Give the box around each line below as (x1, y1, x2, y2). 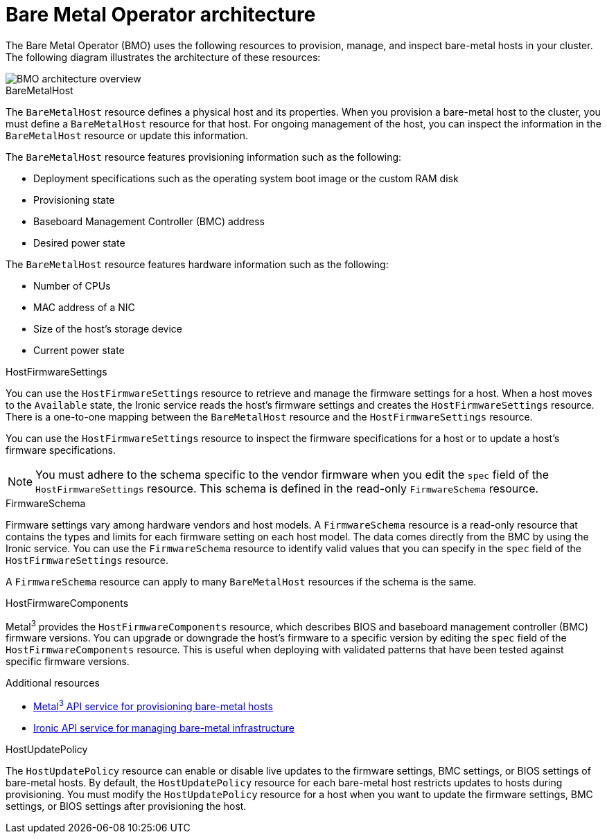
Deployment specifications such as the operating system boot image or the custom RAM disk (33, 172, 459, 184)
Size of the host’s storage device (33, 322, 182, 335)
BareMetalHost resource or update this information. (6, 129, 249, 141)
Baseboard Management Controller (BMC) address (33, 215, 265, 227)
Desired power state (33, 236, 125, 249)
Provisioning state (33, 193, 115, 206)
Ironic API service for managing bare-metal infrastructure (33, 722, 294, 734)
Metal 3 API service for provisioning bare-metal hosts (33, 698, 273, 713)
